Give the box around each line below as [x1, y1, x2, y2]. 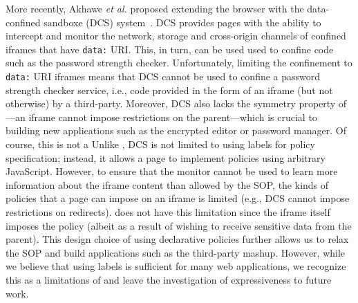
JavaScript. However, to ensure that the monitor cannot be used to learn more [6, 164, 338, 178]
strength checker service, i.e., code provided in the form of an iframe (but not [6, 82, 333, 97]
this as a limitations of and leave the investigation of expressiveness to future [6, 273, 332, 286]
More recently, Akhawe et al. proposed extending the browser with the [6, 1, 304, 15]
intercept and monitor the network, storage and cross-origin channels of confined [6, 28, 346, 43]
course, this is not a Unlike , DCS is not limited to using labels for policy [6, 137, 315, 151]
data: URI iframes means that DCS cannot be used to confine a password [6, 69, 321, 84]
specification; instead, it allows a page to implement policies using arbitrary [6, 150, 326, 165]
